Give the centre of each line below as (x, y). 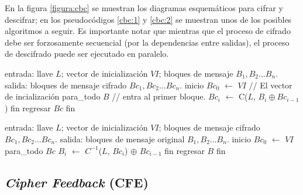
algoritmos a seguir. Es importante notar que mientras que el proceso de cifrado (148, 31)
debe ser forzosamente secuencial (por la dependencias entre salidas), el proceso (147, 42)
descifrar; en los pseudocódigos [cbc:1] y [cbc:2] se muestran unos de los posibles (148, 19)
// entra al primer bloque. (159, 96)
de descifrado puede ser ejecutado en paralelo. (87, 54)
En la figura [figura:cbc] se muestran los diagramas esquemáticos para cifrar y (144, 8)
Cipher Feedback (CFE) (77, 182)
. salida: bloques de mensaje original (120, 138)
